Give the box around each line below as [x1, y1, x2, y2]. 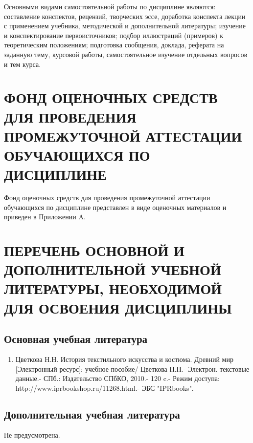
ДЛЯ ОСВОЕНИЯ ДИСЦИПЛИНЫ [4, 297, 232, 317]
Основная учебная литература [4, 331, 148, 346]
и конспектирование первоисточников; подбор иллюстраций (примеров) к [4, 30, 223, 40]
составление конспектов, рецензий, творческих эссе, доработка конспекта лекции [4, 11, 246, 21]
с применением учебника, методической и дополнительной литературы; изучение [4, 21, 246, 31]
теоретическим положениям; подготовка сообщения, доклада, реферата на [4, 40, 224, 50]
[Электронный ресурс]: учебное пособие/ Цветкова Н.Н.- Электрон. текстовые [15, 363, 250, 374]
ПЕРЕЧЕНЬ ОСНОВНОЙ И [4, 240, 184, 260]
